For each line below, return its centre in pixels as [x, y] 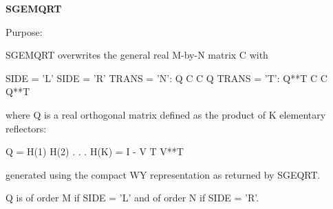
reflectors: [26, 128]
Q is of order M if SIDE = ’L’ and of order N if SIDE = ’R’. [132, 198]
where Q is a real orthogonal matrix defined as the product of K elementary [166, 114]
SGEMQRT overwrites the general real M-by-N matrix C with [137, 55]
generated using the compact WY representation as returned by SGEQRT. [163, 174]
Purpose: [24, 31]
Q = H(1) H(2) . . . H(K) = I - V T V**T [95, 151]
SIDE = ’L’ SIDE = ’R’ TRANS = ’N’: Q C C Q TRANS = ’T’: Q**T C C [166, 78]
